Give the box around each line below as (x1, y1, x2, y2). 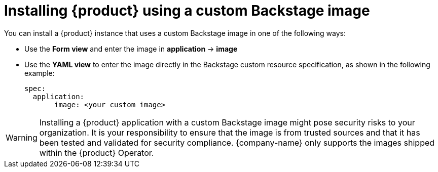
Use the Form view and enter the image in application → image (24, 44, 238, 53)
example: (24, 68, 55, 77)
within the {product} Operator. (39, 147, 154, 158)
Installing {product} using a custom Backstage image (4, 2, 370, 19)
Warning (6, 132, 38, 143)
